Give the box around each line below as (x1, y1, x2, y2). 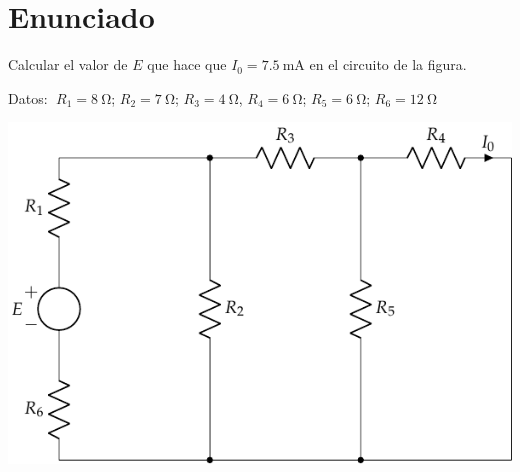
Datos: (8, 87, 48, 108)
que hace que (147, 54, 227, 75)
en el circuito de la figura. (309, 54, 467, 75)
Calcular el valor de (8, 54, 128, 75)
